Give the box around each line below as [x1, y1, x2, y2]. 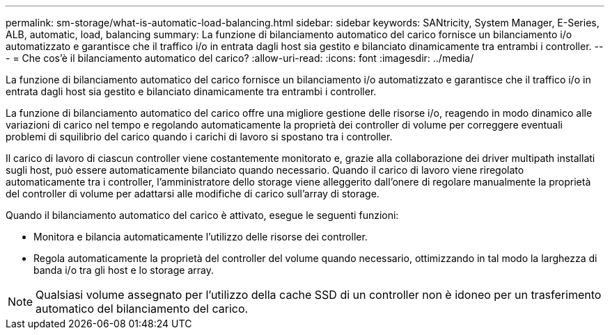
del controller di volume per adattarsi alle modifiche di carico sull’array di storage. [6, 188, 380, 199]
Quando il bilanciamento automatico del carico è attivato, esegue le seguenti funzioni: [6, 209, 399, 221]
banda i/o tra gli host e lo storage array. [33, 264, 214, 276]
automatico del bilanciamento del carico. [36, 302, 249, 316]
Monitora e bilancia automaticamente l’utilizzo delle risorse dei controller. [33, 231, 368, 243]
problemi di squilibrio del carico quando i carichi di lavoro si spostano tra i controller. [6, 131, 393, 142]
